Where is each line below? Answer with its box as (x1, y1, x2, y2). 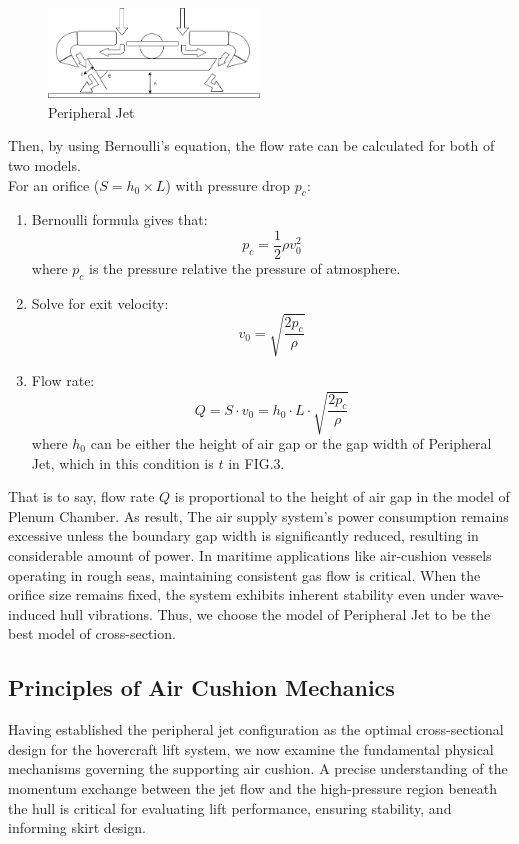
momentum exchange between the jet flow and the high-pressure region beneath (8, 777, 498, 798)
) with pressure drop (165, 174, 291, 195)
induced (8, 603, 56, 624)
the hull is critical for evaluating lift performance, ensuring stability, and (8, 797, 452, 818)
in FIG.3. (228, 452, 285, 473)
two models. (8, 154, 81, 175)
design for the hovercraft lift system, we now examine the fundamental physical (8, 738, 494, 759)
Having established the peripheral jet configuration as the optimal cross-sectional (8, 719, 504, 740)
